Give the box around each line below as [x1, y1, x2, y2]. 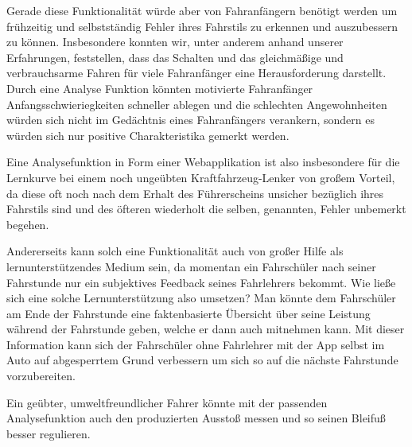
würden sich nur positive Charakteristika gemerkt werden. [6, 126, 290, 143]
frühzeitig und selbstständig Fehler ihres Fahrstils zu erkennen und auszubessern [6, 17, 398, 34]
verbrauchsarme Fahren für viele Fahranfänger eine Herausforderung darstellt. [6, 64, 387, 81]
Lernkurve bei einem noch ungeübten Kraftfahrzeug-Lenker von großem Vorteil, [6, 169, 395, 185]
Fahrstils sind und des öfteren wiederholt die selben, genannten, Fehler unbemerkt [6, 200, 406, 217]
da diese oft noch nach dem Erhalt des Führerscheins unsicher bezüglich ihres [6, 185, 384, 201]
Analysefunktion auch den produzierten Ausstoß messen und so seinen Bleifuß [6, 410, 386, 426]
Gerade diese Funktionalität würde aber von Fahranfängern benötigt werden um [6, 2, 398, 18]
